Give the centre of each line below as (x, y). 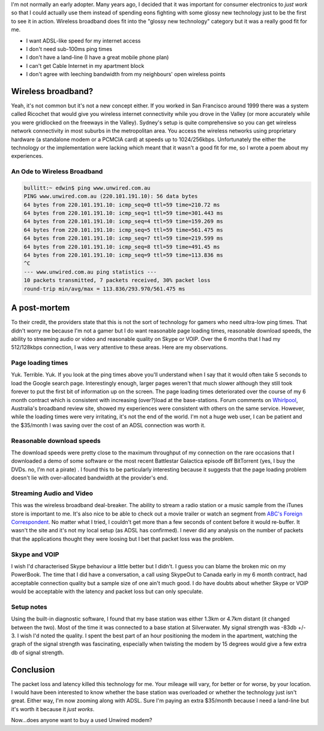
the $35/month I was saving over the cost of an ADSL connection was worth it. (108, 425)
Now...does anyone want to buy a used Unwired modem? (82, 720)
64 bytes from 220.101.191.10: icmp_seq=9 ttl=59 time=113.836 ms (123, 255)
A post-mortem (40, 308)
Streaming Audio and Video (52, 493)
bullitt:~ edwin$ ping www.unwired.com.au (87, 188)
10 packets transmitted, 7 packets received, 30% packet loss (117, 280)
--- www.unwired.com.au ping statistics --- (90, 272)
